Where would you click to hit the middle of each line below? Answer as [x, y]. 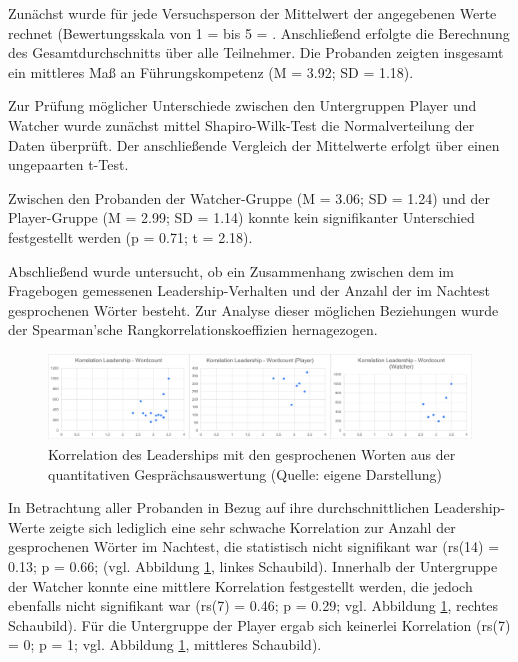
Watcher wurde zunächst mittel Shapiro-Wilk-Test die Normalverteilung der [241, 124]
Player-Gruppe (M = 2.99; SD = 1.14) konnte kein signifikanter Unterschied [241, 217]
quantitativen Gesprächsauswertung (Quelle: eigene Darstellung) [245, 473]
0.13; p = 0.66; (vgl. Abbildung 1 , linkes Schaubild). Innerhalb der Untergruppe [253, 566]
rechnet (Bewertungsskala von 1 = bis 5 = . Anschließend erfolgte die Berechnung [259, 32]
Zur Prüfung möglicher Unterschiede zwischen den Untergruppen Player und [242, 105]
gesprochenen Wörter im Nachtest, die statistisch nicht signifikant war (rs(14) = [254, 546]
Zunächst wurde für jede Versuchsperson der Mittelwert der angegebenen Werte [252, 13]
